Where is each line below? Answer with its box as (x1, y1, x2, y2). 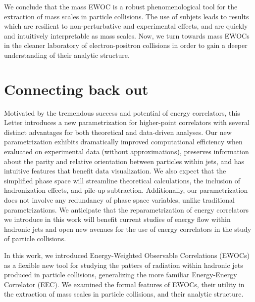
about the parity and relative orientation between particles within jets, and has (4, 156, 244, 166)
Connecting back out (4, 79, 149, 99)
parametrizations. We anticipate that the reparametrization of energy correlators (4, 204, 249, 215)
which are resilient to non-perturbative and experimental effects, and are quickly (4, 21, 248, 31)
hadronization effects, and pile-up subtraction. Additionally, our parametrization (4, 185, 248, 195)
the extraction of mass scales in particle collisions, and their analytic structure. (4, 289, 244, 299)
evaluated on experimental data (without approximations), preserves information (4, 146, 249, 157)
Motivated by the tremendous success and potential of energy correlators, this (4, 107, 240, 118)
